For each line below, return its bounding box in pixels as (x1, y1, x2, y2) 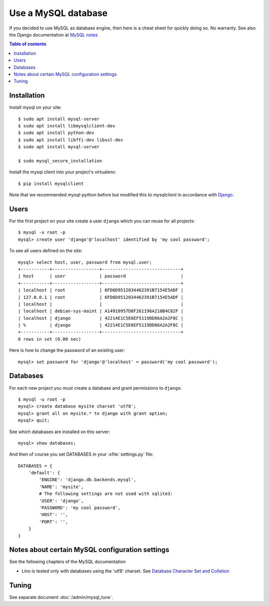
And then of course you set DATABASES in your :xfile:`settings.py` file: (9, 451, 154, 457)
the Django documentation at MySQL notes (9, 31, 98, 37)
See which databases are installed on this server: (9, 429, 111, 435)
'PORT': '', (39, 519, 68, 525)
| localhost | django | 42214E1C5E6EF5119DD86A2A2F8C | (18, 315, 184, 321)
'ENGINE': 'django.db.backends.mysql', (39, 477, 136, 483)
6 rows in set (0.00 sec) (18, 336, 82, 342)
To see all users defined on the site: (9, 248, 83, 254)
